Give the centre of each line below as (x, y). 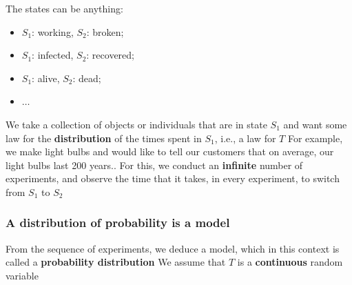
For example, (315, 138)
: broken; (105, 31)
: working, (53, 31)
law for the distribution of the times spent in (104, 138)
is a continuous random (290, 262)
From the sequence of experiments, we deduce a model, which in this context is (173, 248)
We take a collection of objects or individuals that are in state (136, 124)
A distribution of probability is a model (118, 223)
